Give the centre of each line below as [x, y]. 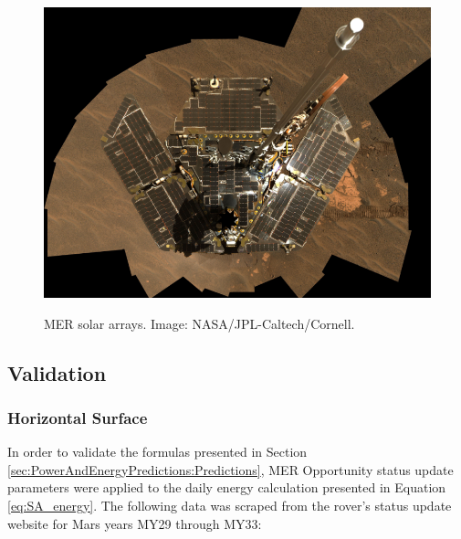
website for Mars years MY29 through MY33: [135, 523]
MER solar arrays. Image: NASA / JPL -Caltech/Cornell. [199, 323]
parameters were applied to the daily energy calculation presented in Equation [227, 487]
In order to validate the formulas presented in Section [157, 452]
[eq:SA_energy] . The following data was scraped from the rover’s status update [230, 505]
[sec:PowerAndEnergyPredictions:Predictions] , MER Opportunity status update [230, 469]
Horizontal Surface [78, 417]
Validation [57, 372]
